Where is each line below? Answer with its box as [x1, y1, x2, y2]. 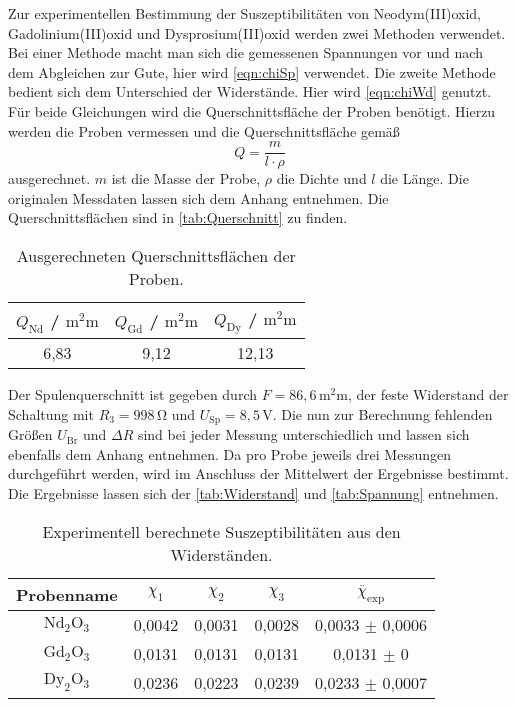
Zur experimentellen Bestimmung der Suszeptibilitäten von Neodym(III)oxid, [8, 3, 481, 23]
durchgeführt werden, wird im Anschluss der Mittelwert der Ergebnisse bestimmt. [8, 463, 509, 484]
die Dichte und [276, 168, 367, 189]
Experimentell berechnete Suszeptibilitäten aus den [42, 519, 401, 543]
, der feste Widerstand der [347, 384, 509, 405]
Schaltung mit [8, 403, 94, 424]
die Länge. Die [380, 168, 469, 189]
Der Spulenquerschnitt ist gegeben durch [8, 384, 257, 405]
